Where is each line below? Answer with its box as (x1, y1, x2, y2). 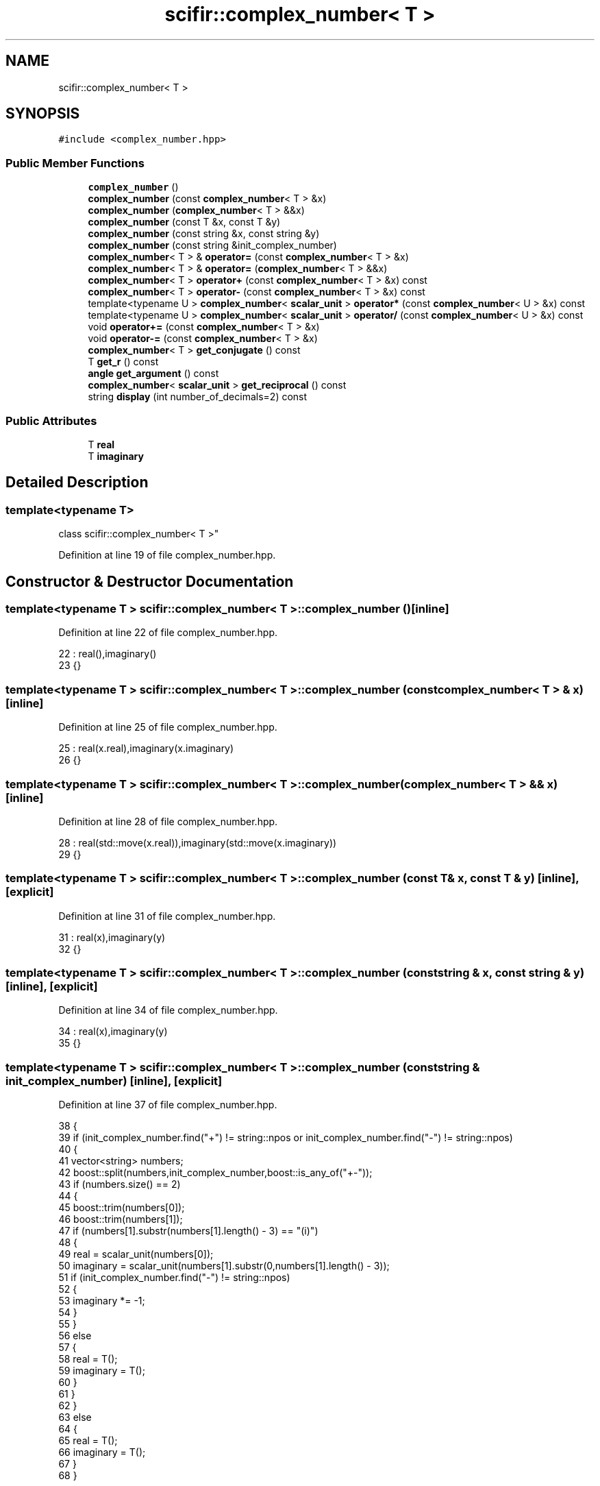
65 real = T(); (58, 1435, 118, 1447)
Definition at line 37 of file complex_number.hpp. (58, 1099, 277, 1111)
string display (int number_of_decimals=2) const (88, 391, 308, 403)
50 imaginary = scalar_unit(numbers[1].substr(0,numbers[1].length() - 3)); (58, 1260, 390, 1272)
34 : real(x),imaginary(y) (58, 1025, 168, 1038)
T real (88, 438, 115, 450)
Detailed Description (5, 474, 149, 491)
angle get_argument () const (88, 367, 219, 380)
